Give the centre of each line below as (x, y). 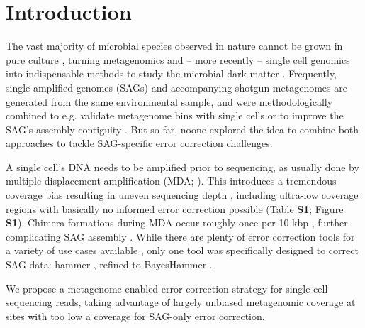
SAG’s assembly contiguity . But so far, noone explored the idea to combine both (182, 129)
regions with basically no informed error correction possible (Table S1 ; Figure (175, 208)
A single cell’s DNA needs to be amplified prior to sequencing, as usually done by (182, 166)
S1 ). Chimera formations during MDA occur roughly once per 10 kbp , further (177, 223)
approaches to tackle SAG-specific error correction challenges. (139, 143)
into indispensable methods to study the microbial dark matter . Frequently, (171, 73)
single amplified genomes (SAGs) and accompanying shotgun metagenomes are (176, 87)
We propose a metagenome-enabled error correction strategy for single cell (167, 288)
